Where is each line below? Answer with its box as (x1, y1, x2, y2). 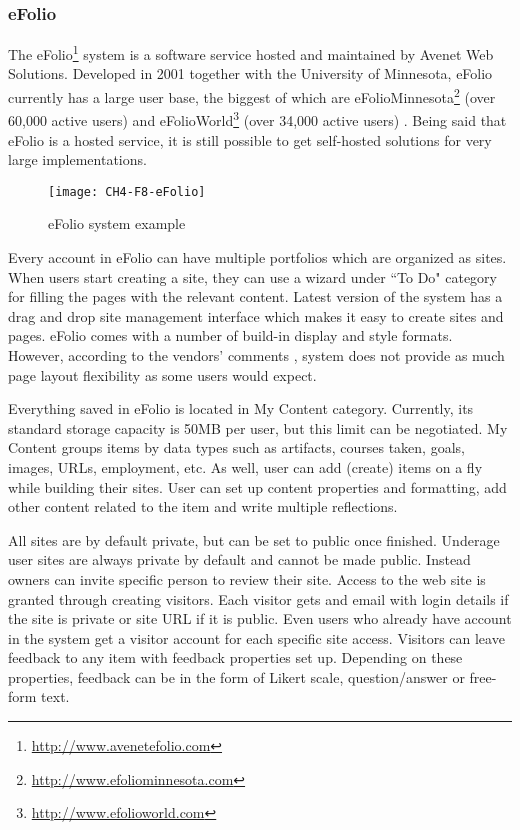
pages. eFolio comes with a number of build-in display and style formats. (8, 325, 453, 346)
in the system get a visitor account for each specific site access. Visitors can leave (8, 627, 505, 648)
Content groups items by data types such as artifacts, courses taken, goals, (8, 437, 465, 458)
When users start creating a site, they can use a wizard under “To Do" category (8, 266, 498, 287)
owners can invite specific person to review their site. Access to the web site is (8, 568, 486, 589)
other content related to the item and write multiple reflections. (8, 496, 398, 517)
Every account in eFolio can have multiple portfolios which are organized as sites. (8, 247, 507, 267)
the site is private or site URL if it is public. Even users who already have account (8, 608, 512, 629)
